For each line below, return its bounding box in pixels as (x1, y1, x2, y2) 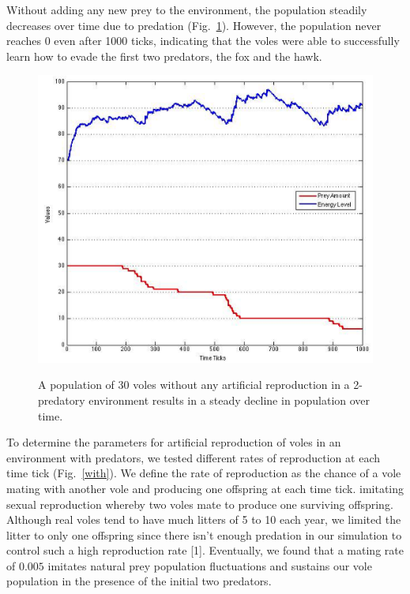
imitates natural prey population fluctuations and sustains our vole (47, 557, 372, 573)
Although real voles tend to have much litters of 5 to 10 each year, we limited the (6, 511, 401, 528)
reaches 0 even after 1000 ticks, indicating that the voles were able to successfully (6, 32, 400, 49)
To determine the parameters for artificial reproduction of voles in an (6, 434, 341, 450)
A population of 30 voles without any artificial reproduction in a (38, 376, 350, 393)
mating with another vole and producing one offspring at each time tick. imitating (6, 480, 404, 496)
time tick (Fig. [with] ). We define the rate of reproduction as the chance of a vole (6, 465, 401, 481)
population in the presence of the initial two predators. (6, 573, 272, 589)
